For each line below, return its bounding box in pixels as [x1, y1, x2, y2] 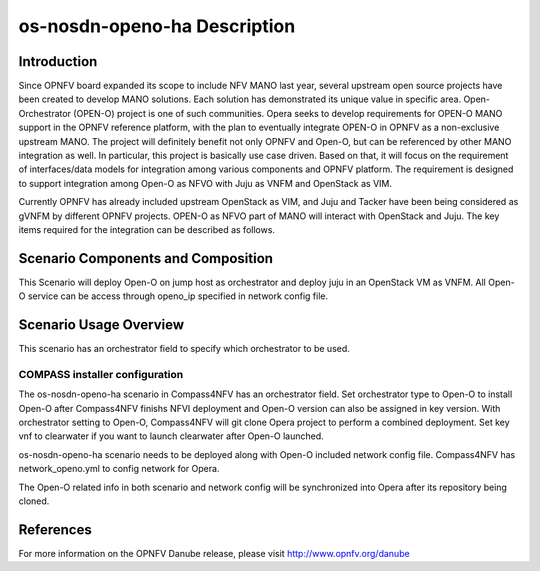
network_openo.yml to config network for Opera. [18, 463, 220, 475]
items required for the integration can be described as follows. [18, 223, 275, 235]
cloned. [18, 495, 50, 507]
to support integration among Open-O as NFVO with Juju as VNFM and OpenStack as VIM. [18, 177, 393, 189]
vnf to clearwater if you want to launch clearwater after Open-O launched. [18, 430, 324, 442]
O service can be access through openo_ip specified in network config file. [18, 290, 329, 302]
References [18, 521, 92, 538]
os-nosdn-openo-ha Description [18, 15, 296, 37]
